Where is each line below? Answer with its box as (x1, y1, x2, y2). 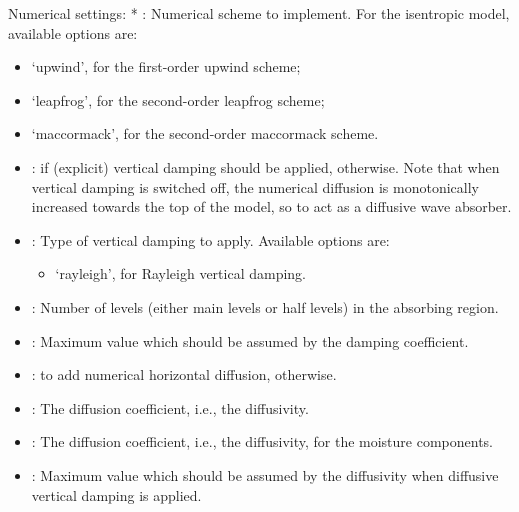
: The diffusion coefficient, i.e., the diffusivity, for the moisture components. (31, 431, 494, 452)
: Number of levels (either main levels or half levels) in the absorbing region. (31, 296, 499, 317)
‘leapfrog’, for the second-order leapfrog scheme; (31, 89, 325, 110)
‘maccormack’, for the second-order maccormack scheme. (31, 123, 379, 144)
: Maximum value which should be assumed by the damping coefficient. (31, 330, 469, 351)
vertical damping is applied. (31, 484, 202, 505)
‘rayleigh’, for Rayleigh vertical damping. (55, 263, 306, 284)
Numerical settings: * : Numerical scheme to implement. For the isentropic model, (8, 3, 510, 23)
